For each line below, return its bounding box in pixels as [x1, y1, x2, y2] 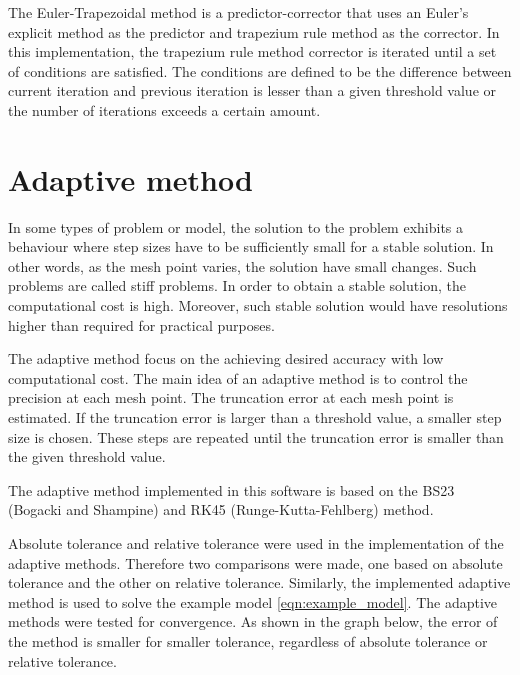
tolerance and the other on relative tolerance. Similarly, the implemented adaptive [8, 572, 511, 593]
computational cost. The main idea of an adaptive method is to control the [8, 367, 468, 388]
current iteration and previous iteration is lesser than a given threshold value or [8, 80, 496, 101]
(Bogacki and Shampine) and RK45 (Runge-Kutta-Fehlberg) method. [8, 499, 434, 520]
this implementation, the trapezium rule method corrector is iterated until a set [8, 41, 497, 62]
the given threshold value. [8, 446, 166, 467]
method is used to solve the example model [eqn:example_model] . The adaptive [8, 591, 498, 612]
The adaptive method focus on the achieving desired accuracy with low [8, 348, 444, 369]
